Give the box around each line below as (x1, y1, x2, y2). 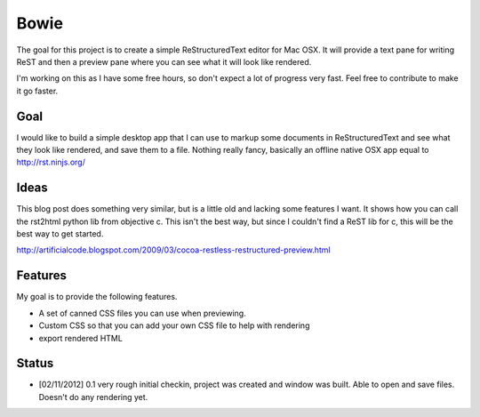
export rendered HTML (38, 333, 124, 343)
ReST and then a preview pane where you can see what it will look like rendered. (16, 56, 312, 67)
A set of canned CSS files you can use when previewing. (38, 308, 246, 318)
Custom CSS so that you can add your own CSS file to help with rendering (38, 320, 310, 331)
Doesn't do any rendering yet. (38, 391, 148, 402)
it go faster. (16, 85, 59, 96)
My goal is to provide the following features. (16, 292, 178, 302)
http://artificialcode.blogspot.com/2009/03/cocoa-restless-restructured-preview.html (16, 245, 331, 255)
